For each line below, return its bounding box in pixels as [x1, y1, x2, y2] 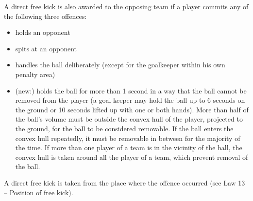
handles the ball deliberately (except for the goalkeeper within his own [15, 60, 225, 70]
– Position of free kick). [4, 187, 73, 197]
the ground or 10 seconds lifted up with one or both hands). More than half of [15, 104, 249, 114]
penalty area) [15, 69, 55, 79]
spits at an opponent [15, 43, 77, 53]
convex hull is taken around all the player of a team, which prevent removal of [15, 152, 248, 162]
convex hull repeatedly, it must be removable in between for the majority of [15, 133, 240, 143]
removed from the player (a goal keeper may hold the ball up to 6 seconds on [15, 95, 245, 105]
